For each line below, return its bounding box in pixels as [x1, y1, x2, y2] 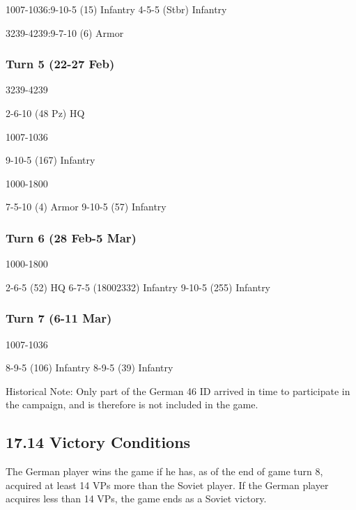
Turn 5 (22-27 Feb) [6, 55, 115, 72]
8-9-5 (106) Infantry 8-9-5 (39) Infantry [6, 360, 173, 375]
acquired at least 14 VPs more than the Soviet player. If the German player [6, 477, 329, 492]
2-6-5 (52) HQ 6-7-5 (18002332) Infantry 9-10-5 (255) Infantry [6, 279, 271, 294]
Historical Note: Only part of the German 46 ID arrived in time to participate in [6, 383, 350, 398]
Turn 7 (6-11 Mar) [6, 309, 112, 327]
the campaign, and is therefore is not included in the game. [6, 397, 258, 412]
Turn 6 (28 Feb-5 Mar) [6, 229, 137, 246]
